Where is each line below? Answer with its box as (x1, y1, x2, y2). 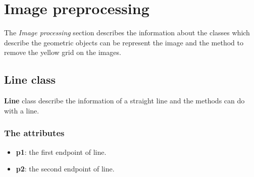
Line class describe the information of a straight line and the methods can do (4, 95, 245, 106)
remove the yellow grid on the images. (4, 47, 121, 57)
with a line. (4, 105, 39, 115)
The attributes (4, 127, 65, 139)
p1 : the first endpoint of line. (16, 146, 107, 157)
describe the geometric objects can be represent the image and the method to (4, 37, 243, 47)
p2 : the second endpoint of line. (16, 163, 115, 174)
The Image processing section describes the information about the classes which (4, 27, 250, 38)
